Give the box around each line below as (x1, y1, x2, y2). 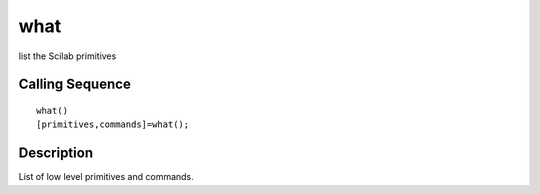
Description (18, 145, 94, 162)
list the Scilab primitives (18, 50, 117, 62)
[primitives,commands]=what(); (36, 119, 190, 130)
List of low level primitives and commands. (18, 171, 194, 183)
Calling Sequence (18, 76, 132, 93)
